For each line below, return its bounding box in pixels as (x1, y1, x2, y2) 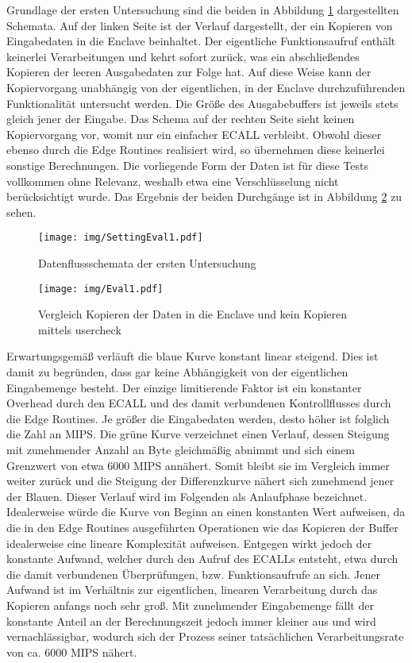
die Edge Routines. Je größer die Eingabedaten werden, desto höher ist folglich (6, 410, 390, 426)
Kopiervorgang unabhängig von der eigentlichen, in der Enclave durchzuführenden (6, 79, 406, 95)
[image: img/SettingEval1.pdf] (38, 232, 203, 244)
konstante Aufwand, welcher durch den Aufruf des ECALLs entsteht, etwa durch (6, 550, 399, 567)
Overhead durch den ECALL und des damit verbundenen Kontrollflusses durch (6, 395, 391, 411)
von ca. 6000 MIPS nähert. (6, 643, 137, 660)
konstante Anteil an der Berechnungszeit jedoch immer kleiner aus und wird (6, 612, 376, 629)
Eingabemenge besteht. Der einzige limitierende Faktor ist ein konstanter (6, 379, 362, 395)
